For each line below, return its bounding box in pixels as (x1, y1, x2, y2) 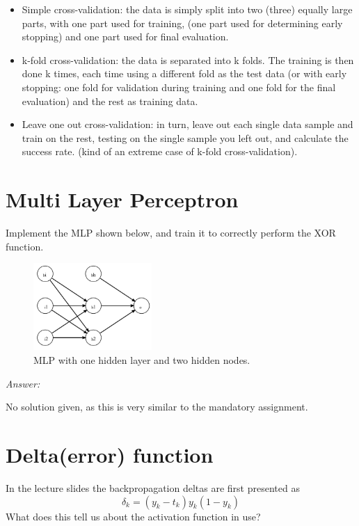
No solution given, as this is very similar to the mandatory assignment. (6, 399, 308, 414)
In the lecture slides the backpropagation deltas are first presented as (6, 480, 300, 495)
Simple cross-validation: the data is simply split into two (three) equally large (22, 2, 353, 16)
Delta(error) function (6, 440, 214, 469)
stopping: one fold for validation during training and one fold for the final (22, 79, 336, 94)
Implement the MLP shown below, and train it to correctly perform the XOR (6, 225, 336, 240)
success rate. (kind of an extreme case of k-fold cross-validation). (22, 144, 298, 159)
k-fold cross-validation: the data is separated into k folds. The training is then (22, 52, 354, 67)
